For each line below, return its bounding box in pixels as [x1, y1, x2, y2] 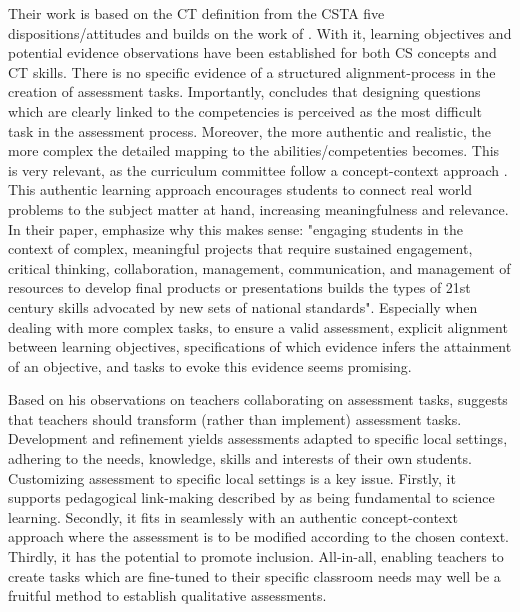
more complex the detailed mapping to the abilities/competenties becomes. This [8, 140, 500, 161]
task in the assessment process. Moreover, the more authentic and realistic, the [8, 120, 491, 141]
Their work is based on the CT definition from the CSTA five [8, 3, 385, 23]
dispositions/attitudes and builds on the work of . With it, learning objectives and [8, 22, 512, 43]
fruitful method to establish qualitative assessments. [8, 585, 327, 606]
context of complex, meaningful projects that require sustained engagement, [8, 238, 473, 259]
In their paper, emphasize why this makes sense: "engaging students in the [8, 218, 463, 239]
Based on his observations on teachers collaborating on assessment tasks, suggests [8, 389, 508, 410]
